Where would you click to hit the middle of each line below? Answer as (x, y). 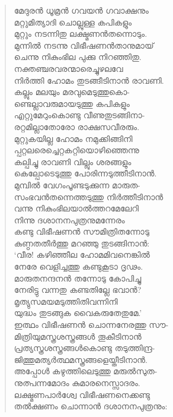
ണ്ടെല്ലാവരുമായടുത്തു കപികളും (72, 103)
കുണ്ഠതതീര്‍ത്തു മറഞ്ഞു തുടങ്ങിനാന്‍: (82, 243)
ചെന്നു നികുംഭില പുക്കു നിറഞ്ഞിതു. (78, 57)
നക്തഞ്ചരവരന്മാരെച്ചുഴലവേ (68, 68)
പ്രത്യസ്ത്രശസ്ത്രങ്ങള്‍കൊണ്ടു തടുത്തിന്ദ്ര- (84, 348)
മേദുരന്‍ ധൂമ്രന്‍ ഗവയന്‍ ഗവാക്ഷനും (81, 10)
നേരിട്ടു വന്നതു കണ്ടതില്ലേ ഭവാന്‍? (78, 290)
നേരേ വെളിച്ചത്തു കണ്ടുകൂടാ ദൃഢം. (79, 266)
